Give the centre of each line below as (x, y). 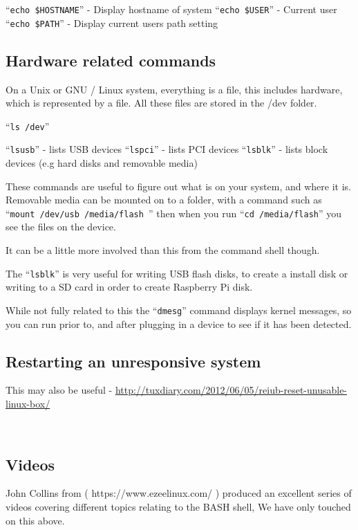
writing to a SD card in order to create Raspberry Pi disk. (129, 287)
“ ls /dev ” (28, 126)
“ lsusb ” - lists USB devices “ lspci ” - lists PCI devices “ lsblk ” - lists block (167, 149)
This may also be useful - (59, 390)
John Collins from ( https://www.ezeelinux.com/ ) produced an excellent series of (179, 493)
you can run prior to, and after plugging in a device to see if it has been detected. (179, 323)
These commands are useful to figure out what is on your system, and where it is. (178, 186)
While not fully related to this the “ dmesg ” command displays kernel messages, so (179, 310)
